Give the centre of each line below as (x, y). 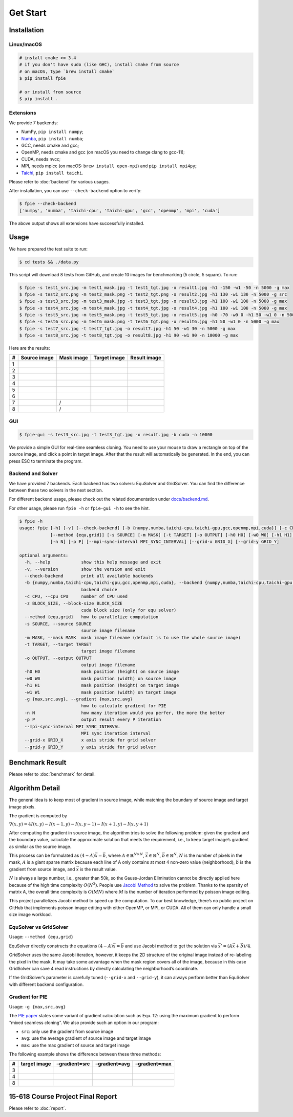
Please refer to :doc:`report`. (38, 1108)
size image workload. (31, 915)
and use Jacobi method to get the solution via (171, 946)
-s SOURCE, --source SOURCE (58, 624)
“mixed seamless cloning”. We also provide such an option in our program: (84, 1023)
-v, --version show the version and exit (85, 569)
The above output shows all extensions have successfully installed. (77, 223)
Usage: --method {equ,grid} (41, 937)
